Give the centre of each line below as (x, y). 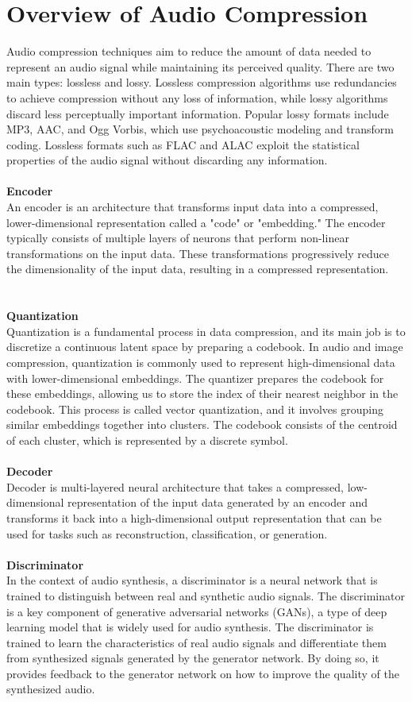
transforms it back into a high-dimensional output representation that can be (194, 517)
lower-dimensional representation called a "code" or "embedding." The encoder (196, 222)
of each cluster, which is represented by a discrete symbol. (147, 440)
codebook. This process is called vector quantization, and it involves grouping (195, 409)
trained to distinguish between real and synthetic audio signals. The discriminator (206, 595)
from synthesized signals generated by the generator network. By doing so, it (193, 658)
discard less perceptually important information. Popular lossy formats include (198, 113)
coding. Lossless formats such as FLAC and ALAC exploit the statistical (183, 144)
